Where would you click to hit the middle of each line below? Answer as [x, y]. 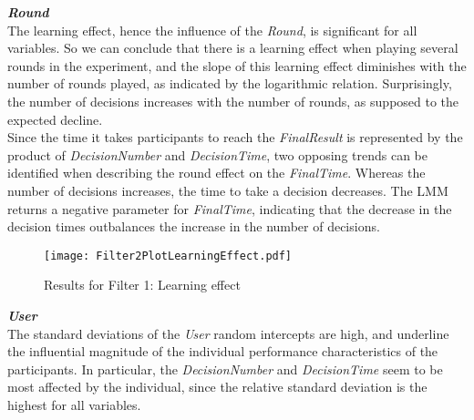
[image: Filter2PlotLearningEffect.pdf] [168, 256]
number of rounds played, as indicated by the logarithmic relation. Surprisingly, [230, 83]
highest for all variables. [74, 404]
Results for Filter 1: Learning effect [142, 285]
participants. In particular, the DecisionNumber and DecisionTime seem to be [225, 369]
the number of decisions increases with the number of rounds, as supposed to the [233, 101]
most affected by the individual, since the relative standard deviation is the [217, 387]
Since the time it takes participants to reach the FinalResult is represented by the [235, 137]
